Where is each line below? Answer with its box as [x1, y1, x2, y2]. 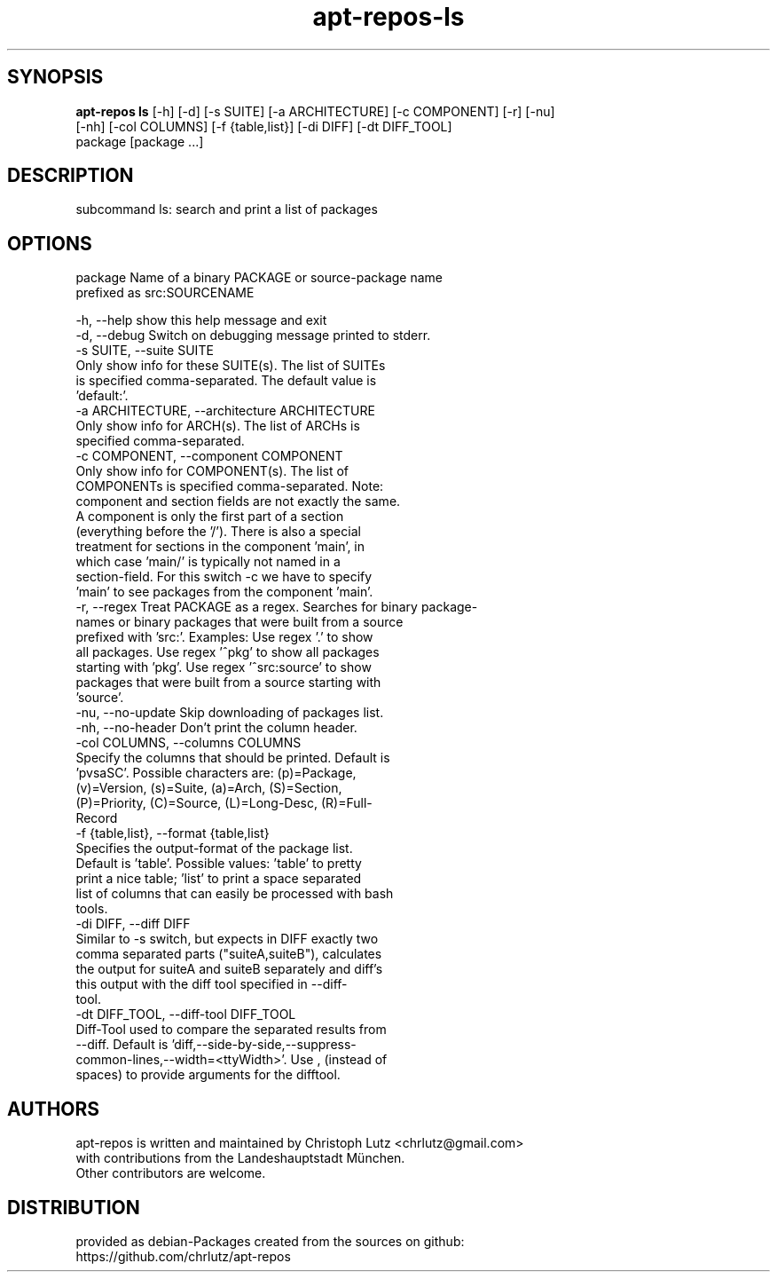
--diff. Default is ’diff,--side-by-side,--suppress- [75, 1037, 357, 1053]
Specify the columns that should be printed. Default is [75, 750, 390, 766]
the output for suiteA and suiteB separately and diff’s [75, 961, 383, 977]
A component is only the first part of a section [75, 509, 344, 525]
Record [75, 810, 118, 826]
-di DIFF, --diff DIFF [75, 916, 191, 932]
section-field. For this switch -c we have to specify [75, 569, 373, 585]
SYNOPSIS [7, 66, 104, 89]
